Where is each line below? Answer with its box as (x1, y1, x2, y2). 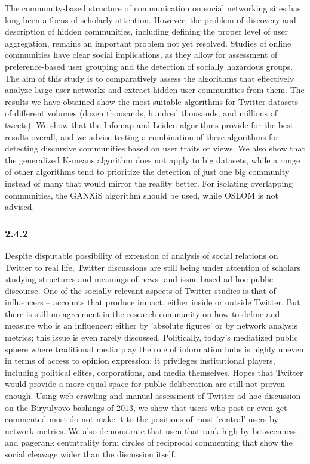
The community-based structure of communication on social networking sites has (5, 2, 301, 14)
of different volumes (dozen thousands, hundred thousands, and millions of (5, 107, 277, 119)
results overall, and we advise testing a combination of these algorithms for (5, 130, 279, 143)
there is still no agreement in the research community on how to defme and (5, 307, 280, 320)
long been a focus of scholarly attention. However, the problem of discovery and (5, 13, 296, 26)
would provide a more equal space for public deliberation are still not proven (5, 378, 286, 390)
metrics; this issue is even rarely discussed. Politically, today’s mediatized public (5, 331, 298, 344)
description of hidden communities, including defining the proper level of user (5, 25, 288, 38)
